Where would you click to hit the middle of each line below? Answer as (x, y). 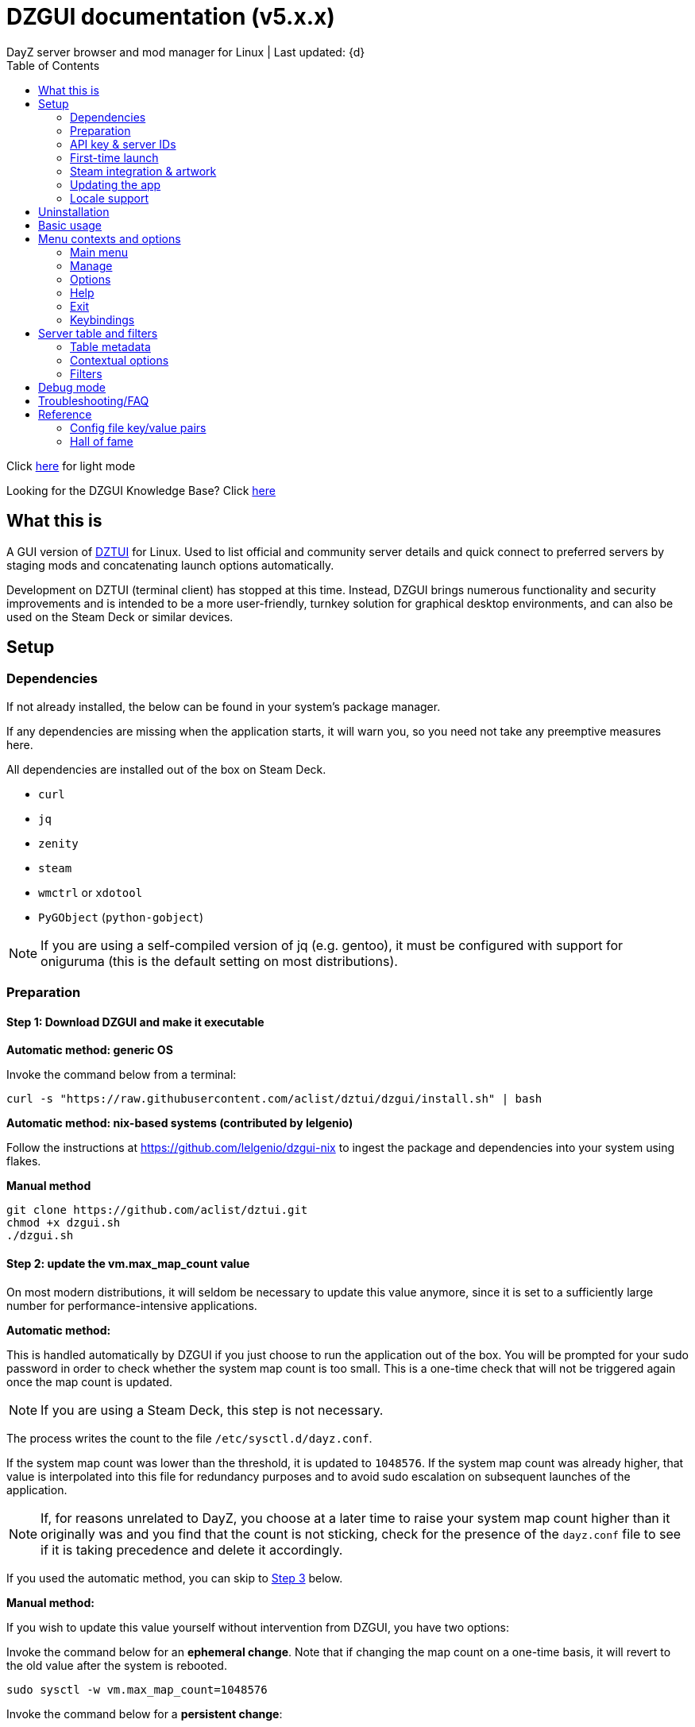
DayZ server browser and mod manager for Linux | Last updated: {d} (186, 52)
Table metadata (110, 346)
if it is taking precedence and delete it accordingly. (192, 1549)
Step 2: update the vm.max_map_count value (128, 1264)
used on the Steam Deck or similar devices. (120, 616)
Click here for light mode (71, 466)
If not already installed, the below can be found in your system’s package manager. (224, 706)
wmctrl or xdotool (91, 892)
